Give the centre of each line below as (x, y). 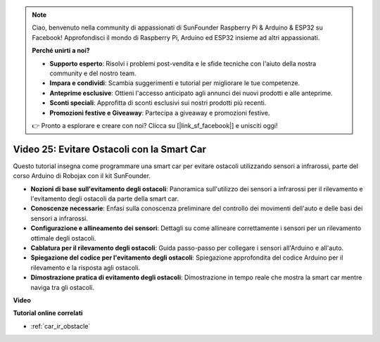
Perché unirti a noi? (61, 51)
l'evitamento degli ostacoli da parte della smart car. (105, 198)
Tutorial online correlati (48, 313)
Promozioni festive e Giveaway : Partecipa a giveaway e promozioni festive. (160, 113)
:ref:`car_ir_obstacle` (61, 326)
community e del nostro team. (93, 73)
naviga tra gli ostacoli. (63, 287)
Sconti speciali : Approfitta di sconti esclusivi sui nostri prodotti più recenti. (158, 103)
